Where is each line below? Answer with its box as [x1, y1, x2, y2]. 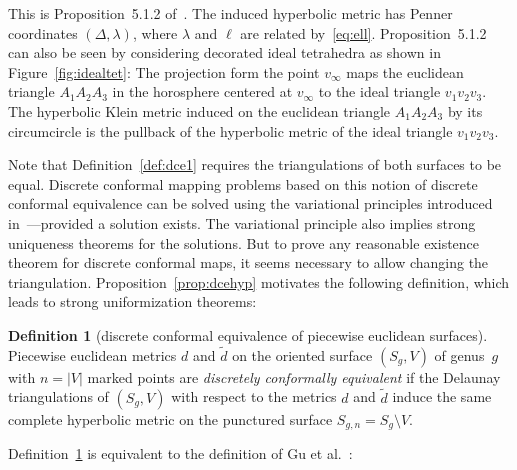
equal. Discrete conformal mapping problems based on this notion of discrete [8, 173, 478, 194]
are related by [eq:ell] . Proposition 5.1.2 [240, 22, 487, 43]
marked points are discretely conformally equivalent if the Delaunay [87, 366, 501, 387]
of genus [434, 344, 485, 365]
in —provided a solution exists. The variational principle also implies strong [8, 212, 476, 233]
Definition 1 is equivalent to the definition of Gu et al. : [8, 442, 353, 463]
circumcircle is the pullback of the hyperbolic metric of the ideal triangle [8, 120, 453, 141]
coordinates [8, 22, 78, 43]
